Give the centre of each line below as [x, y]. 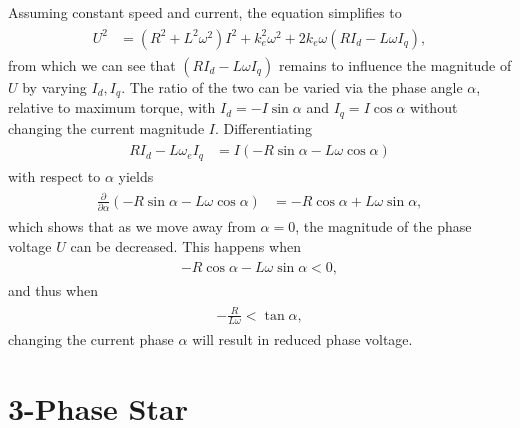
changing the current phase [91, 339]
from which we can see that [92, 64]
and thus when [53, 290]
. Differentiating [263, 127]
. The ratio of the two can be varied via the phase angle [292, 86]
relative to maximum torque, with [112, 107]
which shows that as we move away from [132, 226]
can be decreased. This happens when [185, 245]
